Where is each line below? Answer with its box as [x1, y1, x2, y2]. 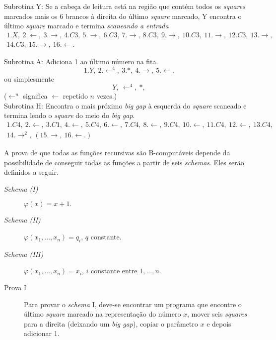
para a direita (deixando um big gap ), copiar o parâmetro [24, 318, 198, 329]
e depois [207, 318, 231, 329]
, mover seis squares [187, 309, 247, 319]
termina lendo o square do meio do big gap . [4, 110, 135, 120]
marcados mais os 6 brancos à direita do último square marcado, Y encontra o [4, 10, 242, 21]
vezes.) [96, 91, 117, 101]
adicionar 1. [24, 328, 60, 339]
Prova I [4, 282, 26, 293]
